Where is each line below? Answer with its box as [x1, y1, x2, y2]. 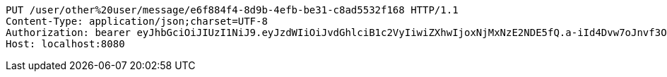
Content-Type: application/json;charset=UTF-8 [6, 16, 268, 27]
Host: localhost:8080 [6, 38, 125, 49]
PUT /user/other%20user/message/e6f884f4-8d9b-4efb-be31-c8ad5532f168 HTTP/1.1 [6, 4, 459, 16]
